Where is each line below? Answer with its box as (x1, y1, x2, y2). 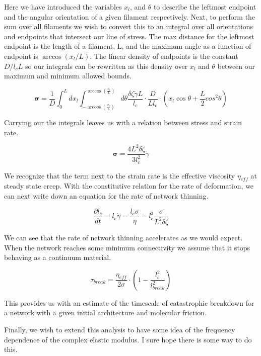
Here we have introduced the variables (4, 2, 122, 12)
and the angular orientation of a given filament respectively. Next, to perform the (4, 11, 255, 22)
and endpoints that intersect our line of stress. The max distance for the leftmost (4, 31, 254, 41)
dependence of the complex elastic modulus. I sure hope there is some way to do (4, 334, 252, 344)
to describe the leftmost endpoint (153, 2, 256, 12)
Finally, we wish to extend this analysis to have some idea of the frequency (4, 324, 235, 334)
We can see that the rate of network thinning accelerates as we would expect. (4, 232, 243, 242)
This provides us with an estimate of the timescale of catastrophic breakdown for (4, 297, 254, 308)
